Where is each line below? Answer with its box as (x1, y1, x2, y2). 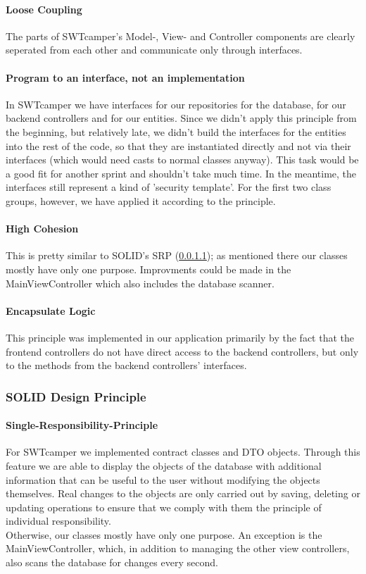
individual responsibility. (6, 513, 111, 528)
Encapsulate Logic (6, 303, 96, 318)
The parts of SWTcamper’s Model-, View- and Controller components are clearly (6, 28, 355, 43)
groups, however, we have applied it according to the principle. (6, 193, 276, 208)
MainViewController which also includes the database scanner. (6, 275, 274, 290)
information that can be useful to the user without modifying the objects (6, 472, 320, 487)
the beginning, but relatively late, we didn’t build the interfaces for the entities (6, 124, 346, 139)
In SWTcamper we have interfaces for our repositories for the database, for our (6, 96, 346, 111)
